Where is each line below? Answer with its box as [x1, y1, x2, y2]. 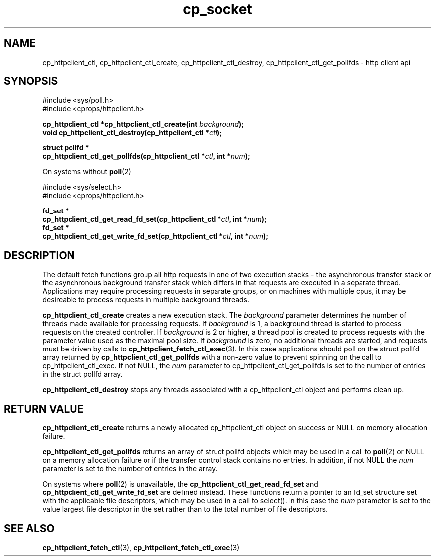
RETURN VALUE [4, 402, 84, 415]
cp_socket [183, 1, 252, 18]
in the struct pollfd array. [42, 370, 123, 379]
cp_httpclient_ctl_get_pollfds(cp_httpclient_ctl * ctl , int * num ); [42, 152, 250, 161]
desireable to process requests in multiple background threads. [42, 295, 250, 304]
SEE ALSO [4, 522, 55, 535]
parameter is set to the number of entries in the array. [42, 464, 217, 473]
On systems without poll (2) [42, 167, 131, 176]
